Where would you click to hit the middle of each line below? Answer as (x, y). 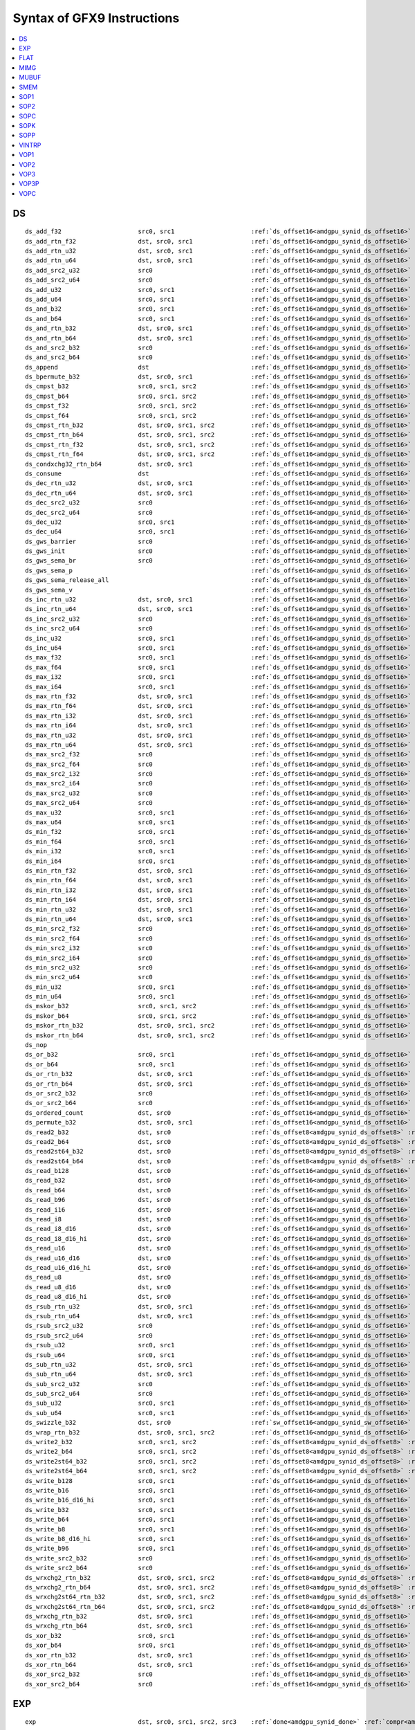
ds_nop (36, 1045)
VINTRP (30, 145)
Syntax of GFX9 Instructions (96, 18)
